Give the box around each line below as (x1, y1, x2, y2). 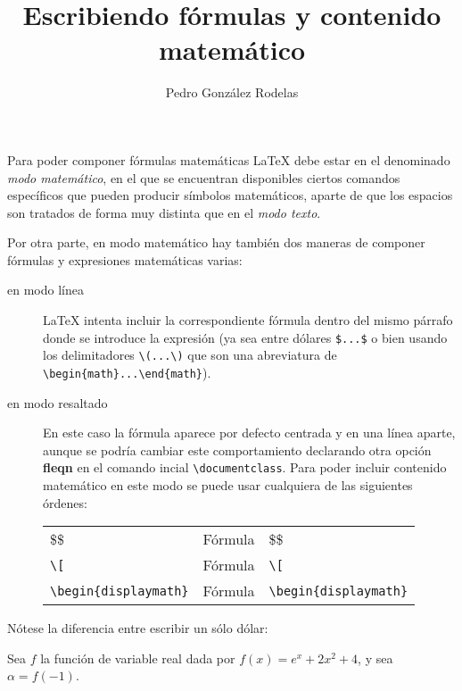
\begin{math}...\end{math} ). (43, 362, 211, 381)
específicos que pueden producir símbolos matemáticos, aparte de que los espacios (7, 186, 453, 204)
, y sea (358, 648, 393, 667)
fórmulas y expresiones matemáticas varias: (7, 250, 243, 269)
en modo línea (7, 280, 84, 299)
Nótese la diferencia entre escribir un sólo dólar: (7, 619, 268, 637)
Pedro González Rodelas (165, 83, 299, 102)
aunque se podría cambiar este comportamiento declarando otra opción (43, 440, 432, 459)
